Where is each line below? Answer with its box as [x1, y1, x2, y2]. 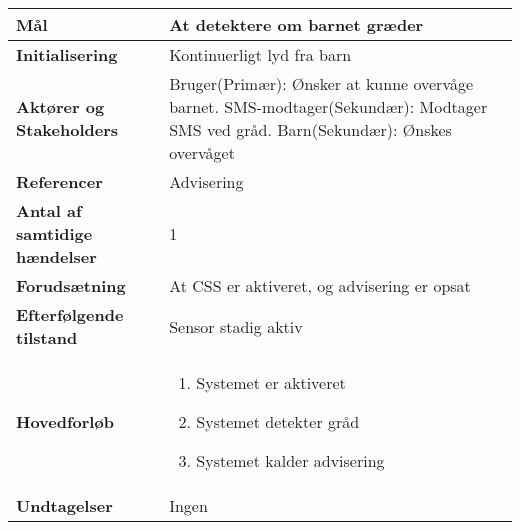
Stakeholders [16, 118, 118, 141]
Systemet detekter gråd [196, 410, 360, 433]
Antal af [16, 199, 82, 222]
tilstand [16, 326, 78, 349]
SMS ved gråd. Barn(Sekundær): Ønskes [169, 118, 452, 141]
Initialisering [16, 43, 118, 66]
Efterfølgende [16, 303, 124, 326]
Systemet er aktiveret [196, 371, 346, 394]
